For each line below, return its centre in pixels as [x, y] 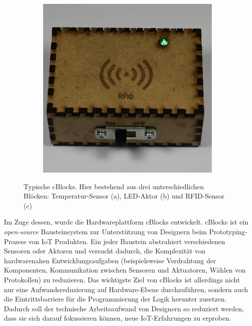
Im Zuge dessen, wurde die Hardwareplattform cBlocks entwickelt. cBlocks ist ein [126, 222]
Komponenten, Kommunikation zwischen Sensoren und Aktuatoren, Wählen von [125, 270]
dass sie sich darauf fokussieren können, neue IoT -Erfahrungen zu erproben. [118, 318]
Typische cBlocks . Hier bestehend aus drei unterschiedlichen [114, 186]
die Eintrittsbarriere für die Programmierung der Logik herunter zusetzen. [115, 299]
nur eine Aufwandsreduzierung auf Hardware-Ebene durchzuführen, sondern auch [126, 289]
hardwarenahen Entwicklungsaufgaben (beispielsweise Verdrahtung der [110, 260]
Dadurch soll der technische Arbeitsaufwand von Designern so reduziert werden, [124, 308]
